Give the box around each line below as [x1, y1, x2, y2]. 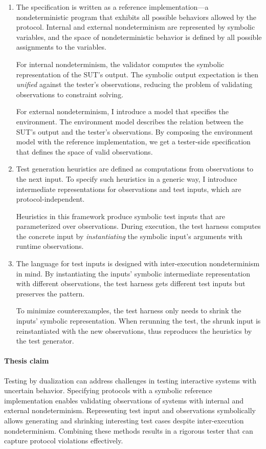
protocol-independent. [16, 194, 85, 204]
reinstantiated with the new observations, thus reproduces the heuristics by [16, 325, 252, 336]
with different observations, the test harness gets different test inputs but [16, 278, 246, 289]
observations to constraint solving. [16, 89, 124, 99]
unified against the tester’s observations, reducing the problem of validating [16, 79, 253, 90]
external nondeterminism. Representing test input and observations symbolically [4, 405, 256, 416]
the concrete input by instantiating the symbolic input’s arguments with [16, 230, 242, 241]
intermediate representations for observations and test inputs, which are [16, 183, 241, 194]
